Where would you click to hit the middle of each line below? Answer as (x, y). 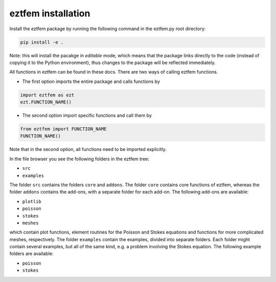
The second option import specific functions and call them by (87, 116)
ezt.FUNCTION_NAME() (46, 102)
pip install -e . (42, 42)
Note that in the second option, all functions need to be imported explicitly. (88, 149)
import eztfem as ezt (47, 95)
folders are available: (31, 254)
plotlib (32, 201)
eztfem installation (50, 13)
